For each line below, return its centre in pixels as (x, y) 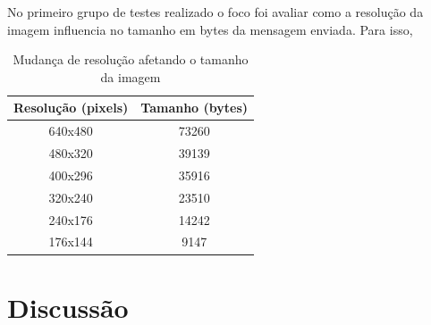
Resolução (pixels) (71, 108)
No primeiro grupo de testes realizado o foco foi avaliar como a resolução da (215, 12)
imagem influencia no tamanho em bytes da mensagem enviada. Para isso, (210, 29)
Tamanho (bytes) (194, 108)
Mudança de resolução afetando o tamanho (131, 59)
